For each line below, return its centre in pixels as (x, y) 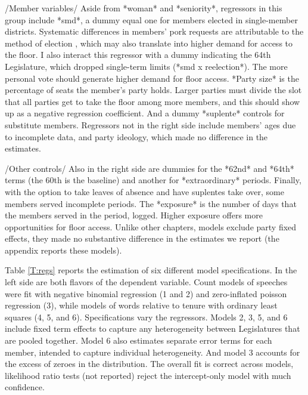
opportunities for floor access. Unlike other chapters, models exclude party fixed (151, 226)
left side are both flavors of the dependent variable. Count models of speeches (146, 282)
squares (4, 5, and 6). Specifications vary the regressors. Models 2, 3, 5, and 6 (146, 317)
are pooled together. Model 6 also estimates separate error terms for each (139, 340)
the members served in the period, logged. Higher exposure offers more (134, 215)
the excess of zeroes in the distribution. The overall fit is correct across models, (149, 364)
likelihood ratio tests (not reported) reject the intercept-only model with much (148, 375)
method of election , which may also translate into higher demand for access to (149, 43)
